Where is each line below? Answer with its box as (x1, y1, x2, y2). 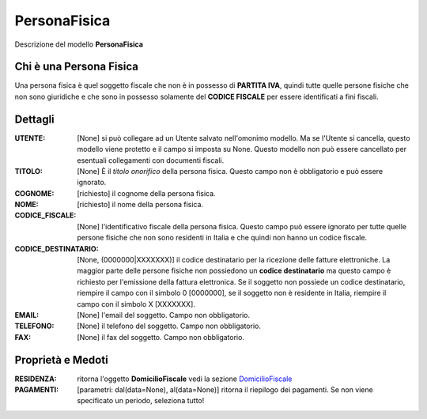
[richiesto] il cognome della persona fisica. (77, 188, 217, 198)
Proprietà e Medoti (14, 353, 108, 367)
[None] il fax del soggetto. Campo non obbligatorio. (77, 332, 245, 342)
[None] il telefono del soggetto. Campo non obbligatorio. (77, 321, 261, 331)
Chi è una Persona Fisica (14, 60, 138, 74)
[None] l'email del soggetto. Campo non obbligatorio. (77, 311, 251, 319)
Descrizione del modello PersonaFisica (14, 40, 144, 49)
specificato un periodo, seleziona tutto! (77, 396, 205, 406)
